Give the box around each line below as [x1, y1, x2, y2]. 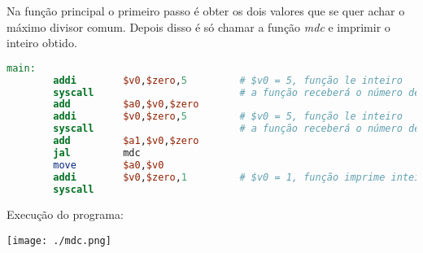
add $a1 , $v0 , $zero [53, 135, 199, 147]
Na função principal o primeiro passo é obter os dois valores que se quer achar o [7, 2, 405, 19]
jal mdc [53, 146, 141, 159]
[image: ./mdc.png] [7, 235, 111, 246]
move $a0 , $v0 [53, 159, 164, 171]
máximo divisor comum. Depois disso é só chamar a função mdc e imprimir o [7, 18, 390, 35]
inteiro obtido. [7, 34, 77, 51]
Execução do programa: [7, 206, 124, 223]
